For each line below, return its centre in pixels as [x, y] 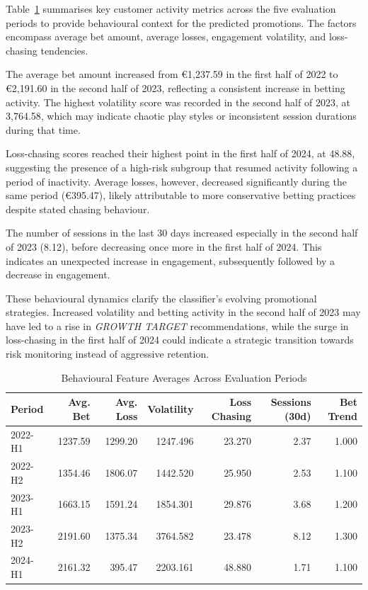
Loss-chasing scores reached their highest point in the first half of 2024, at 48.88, [180, 153]
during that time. [43, 129]
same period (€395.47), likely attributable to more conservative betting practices [181, 195]
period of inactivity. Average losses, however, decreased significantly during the [177, 181]
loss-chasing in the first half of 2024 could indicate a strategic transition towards [180, 340]
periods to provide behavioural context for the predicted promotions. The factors [181, 22]
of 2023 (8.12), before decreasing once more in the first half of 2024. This [164, 246]
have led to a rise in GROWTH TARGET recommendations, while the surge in [177, 325]
